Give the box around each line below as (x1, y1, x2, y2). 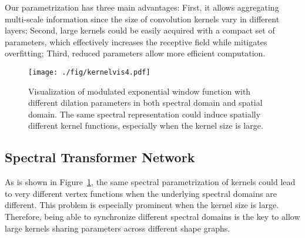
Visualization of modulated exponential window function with (28, 85, 251, 97)
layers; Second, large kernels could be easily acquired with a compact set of (5, 24, 275, 36)
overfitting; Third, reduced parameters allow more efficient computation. (5, 47, 266, 59)
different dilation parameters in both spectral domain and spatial (28, 96, 263, 109)
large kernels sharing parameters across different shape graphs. (5, 222, 230, 234)
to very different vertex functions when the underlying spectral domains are (5, 187, 277, 199)
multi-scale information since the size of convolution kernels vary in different (5, 12, 280, 25)
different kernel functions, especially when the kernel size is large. (28, 119, 263, 132)
